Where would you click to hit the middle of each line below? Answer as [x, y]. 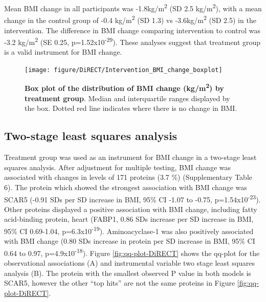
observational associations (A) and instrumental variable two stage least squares [130, 263]
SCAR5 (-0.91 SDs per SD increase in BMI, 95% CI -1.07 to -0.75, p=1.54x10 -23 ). [132, 198]
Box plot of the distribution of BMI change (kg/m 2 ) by [124, 87]
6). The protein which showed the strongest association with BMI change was [126, 187]
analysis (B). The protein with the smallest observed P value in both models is [128, 273]
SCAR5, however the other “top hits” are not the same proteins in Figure [120, 283]
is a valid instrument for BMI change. [63, 52]
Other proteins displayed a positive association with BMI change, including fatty [131, 209]
